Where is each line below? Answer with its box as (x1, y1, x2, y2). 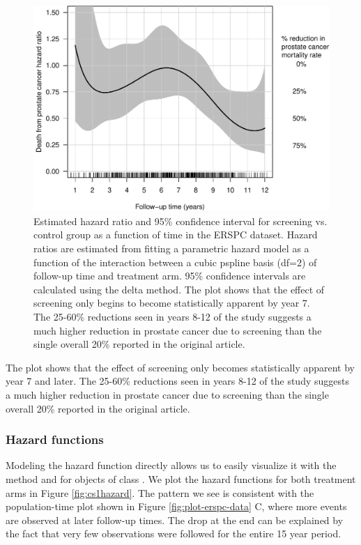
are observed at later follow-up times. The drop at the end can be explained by (6, 512, 344, 527)
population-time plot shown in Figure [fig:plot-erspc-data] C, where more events (6, 499, 347, 514)
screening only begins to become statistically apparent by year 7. (33, 295, 310, 310)
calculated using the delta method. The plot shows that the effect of (33, 282, 325, 296)
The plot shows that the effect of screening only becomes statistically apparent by (6, 360, 355, 374)
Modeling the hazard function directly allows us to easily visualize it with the (6, 458, 337, 473)
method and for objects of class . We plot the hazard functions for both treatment (6, 471, 356, 486)
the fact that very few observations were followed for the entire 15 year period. (6, 526, 341, 541)
